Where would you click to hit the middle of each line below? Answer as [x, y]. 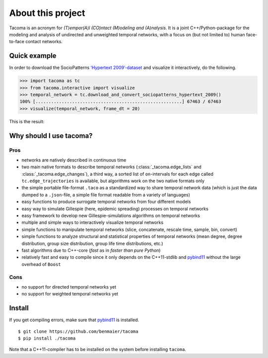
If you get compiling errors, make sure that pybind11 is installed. [74, 320]
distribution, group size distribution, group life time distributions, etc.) [92, 243]
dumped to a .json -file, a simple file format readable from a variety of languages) [106, 195]
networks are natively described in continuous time [74, 160]
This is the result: [27, 121]
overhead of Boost [41, 264]
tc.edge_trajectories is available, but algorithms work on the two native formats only [113, 181]
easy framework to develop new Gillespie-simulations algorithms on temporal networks [111, 215]
